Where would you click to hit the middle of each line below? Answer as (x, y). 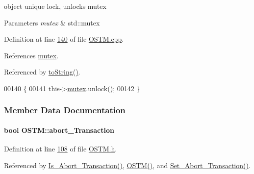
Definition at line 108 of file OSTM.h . (61, 149)
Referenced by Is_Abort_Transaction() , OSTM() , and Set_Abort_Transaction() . (127, 165)
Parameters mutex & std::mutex (52, 22)
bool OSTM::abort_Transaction (59, 130)
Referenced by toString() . (42, 72)
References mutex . (31, 55)
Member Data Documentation (65, 110)
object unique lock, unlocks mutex (55, 6)
